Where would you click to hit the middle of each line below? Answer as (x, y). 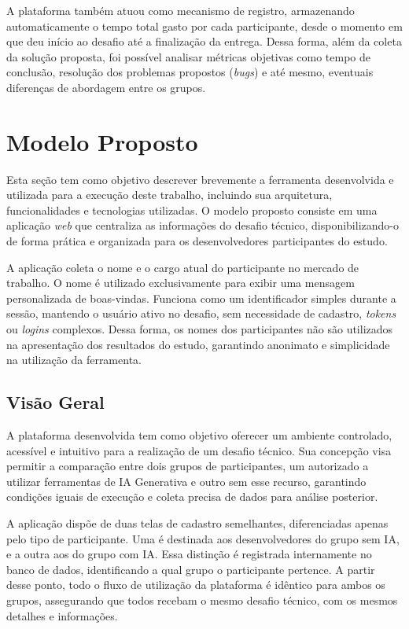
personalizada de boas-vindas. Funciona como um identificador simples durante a (201, 298)
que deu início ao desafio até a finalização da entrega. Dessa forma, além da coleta (204, 41)
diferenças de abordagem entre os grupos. (106, 87)
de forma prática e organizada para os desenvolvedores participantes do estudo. (197, 241)
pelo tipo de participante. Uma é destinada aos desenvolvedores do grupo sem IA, (203, 538)
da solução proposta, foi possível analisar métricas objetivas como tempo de (189, 56)
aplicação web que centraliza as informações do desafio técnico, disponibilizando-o (203, 225)
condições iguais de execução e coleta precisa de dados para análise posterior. (192, 497)
